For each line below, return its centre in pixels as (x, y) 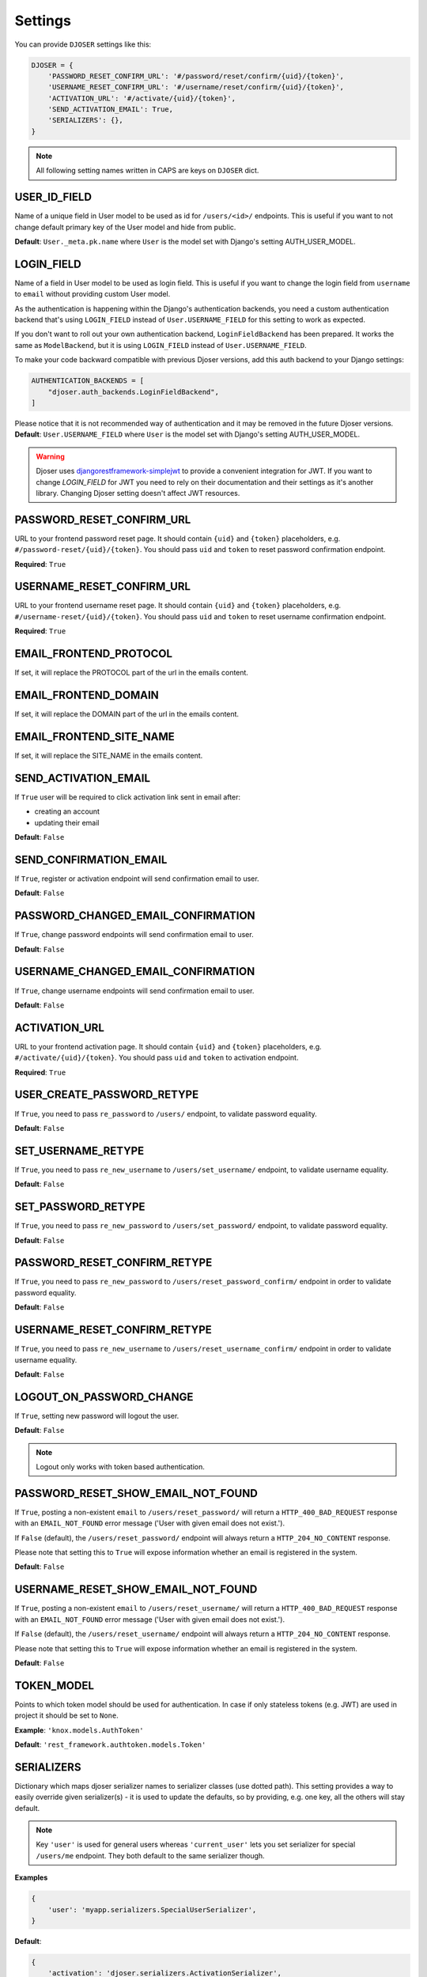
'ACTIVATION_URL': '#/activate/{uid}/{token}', (142, 98)
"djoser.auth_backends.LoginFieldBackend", (133, 392)
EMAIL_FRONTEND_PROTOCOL (94, 654)
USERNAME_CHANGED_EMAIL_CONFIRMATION (135, 971)
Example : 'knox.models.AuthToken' (79, 1730)
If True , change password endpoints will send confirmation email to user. (134, 935)
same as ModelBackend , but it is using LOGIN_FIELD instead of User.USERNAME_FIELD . (161, 345)
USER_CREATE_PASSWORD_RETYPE (107, 1095)
